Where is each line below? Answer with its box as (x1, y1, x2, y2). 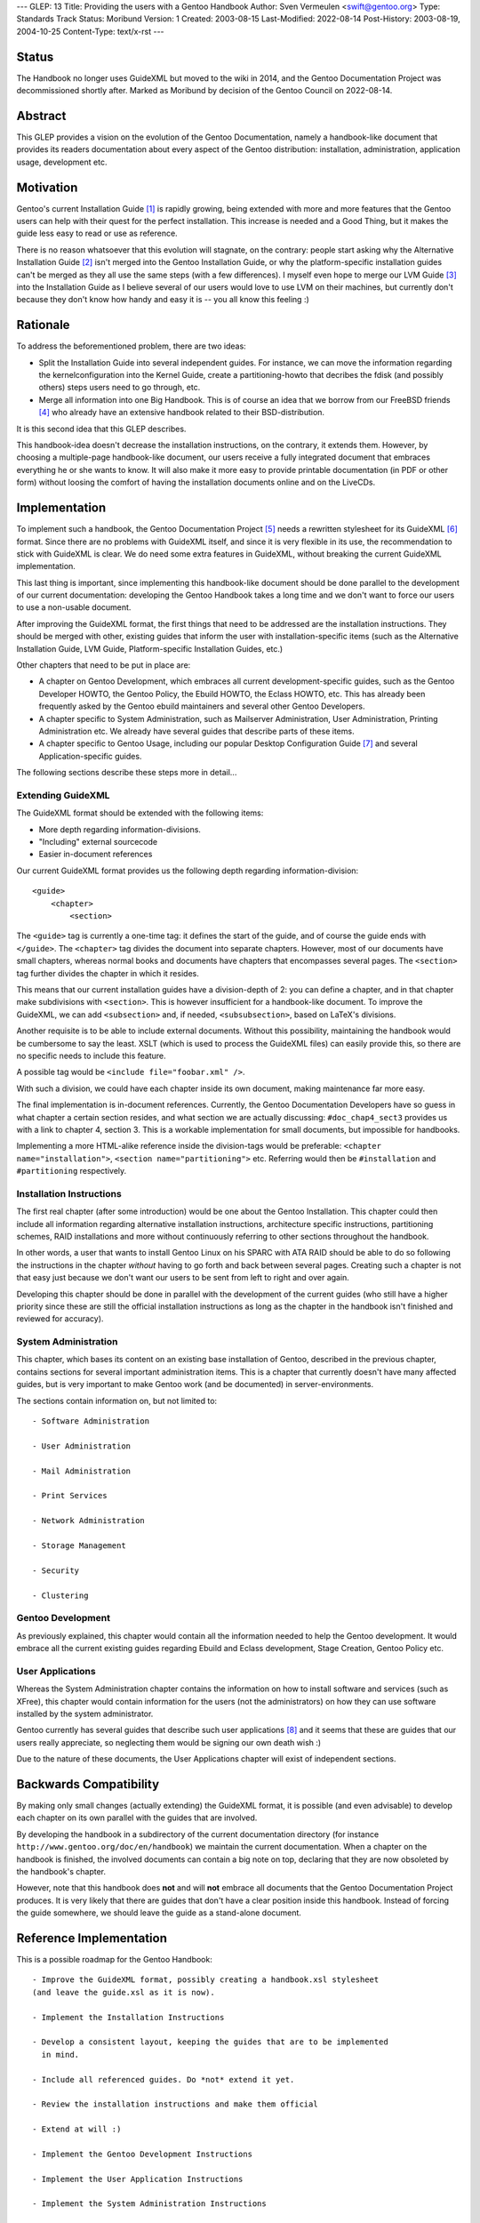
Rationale (16, 317, 70, 333)
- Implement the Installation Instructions (32, 2012, 225, 2022)
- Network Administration (32, 1516, 146, 1526)
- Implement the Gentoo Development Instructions (32, 2148, 253, 2159)
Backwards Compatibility (16, 1777, 160, 1792)
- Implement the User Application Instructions (32, 2174, 244, 2184)
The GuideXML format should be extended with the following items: (16, 807, 264, 818)
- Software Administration (32, 1416, 150, 1426)
